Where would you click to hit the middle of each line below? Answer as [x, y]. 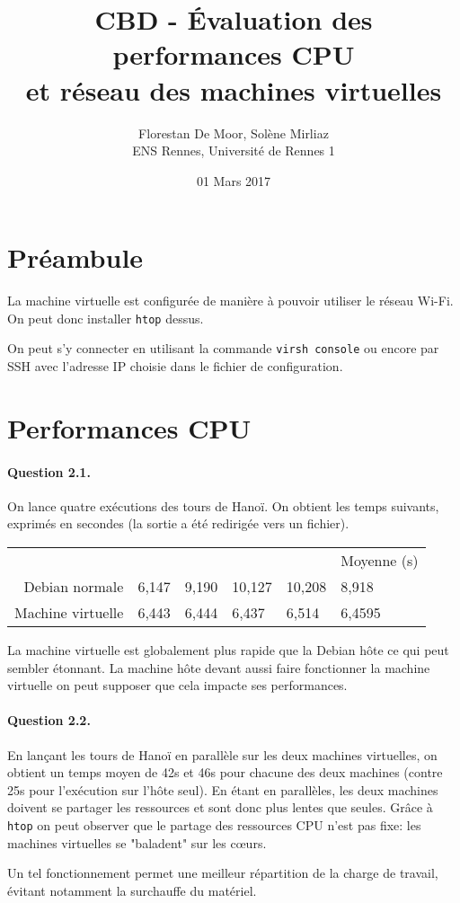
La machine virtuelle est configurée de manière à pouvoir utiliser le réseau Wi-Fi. [230, 301]
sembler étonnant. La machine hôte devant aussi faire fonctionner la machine [219, 667]
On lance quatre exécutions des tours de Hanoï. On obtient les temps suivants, [223, 505]
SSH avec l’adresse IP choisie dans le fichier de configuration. [175, 366]
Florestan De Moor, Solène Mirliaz [234, 133]
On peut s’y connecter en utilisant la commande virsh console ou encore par [223, 348]
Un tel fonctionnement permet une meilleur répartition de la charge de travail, [223, 873]
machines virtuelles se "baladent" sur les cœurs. [137, 842]
